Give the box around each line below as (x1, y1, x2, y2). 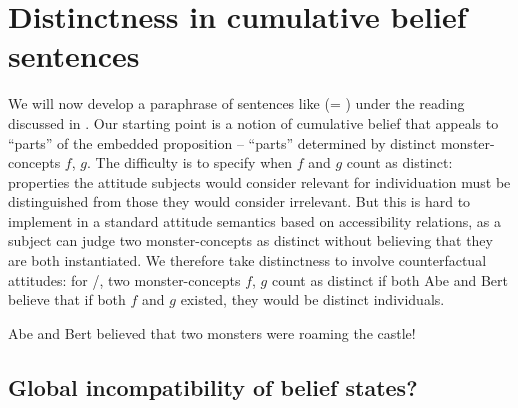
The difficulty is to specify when (95, 152, 293, 173)
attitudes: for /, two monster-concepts (8, 269, 241, 290)
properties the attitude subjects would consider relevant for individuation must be (8, 171, 511, 192)
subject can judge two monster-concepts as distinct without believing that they (8, 230, 493, 251)
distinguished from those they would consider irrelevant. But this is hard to (8, 191, 471, 212)
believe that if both (8, 289, 126, 310)
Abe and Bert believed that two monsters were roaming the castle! (8, 322, 416, 343)
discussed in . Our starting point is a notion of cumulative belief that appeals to (8, 112, 499, 133)
